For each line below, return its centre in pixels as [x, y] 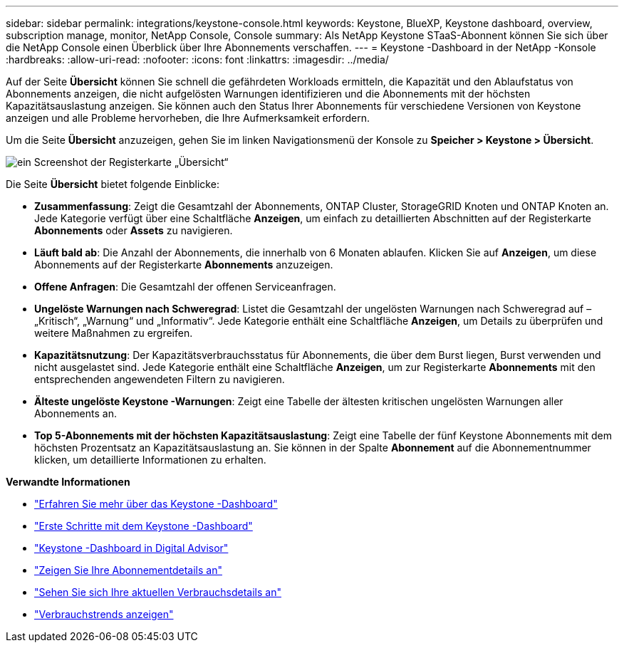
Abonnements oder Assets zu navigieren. [134, 230]
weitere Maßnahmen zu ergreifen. [114, 333]
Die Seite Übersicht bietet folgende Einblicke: [113, 184]
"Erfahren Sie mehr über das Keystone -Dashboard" [156, 504]
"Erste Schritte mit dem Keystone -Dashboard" [144, 526]
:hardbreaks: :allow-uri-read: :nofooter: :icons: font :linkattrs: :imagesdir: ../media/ [197, 59]
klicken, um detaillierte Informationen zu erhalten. [150, 460]
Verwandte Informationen [68, 482]
